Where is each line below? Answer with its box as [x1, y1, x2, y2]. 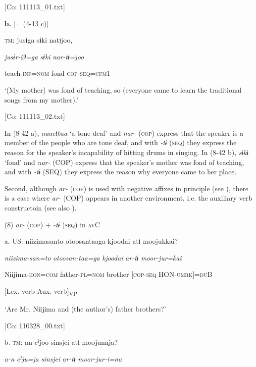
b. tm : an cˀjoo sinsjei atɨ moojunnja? [4, 337, 118, 347]
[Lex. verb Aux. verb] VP [4, 285, 77, 297]
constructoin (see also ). [4, 202, 77, 212]
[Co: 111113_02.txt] [4, 111, 65, 121]
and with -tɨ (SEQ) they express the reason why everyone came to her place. [4, 166, 237, 177]
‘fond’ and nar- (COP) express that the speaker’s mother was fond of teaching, [4, 157, 244, 167]
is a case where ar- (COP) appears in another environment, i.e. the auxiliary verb [4, 193, 253, 203]
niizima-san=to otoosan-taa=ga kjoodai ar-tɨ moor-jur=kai [4, 252, 182, 262]
